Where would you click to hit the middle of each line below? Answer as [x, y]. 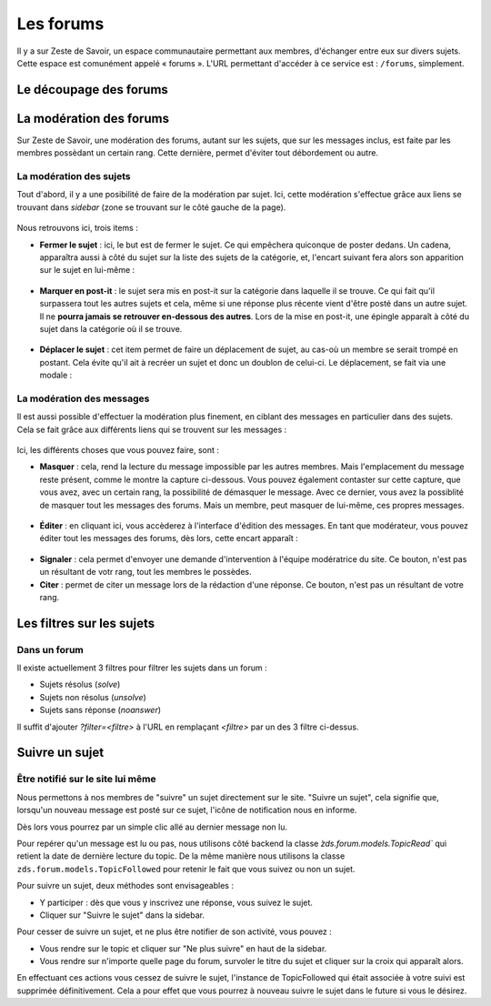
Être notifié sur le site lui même [86, 780]
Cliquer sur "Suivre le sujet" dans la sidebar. [122, 915]
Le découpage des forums [92, 90]
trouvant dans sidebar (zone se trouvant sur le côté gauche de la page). [151, 207]
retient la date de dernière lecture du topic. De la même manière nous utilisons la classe [181, 856]
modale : [56, 375]
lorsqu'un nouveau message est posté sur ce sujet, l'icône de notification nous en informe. [187, 810]
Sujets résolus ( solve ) [80, 684]
